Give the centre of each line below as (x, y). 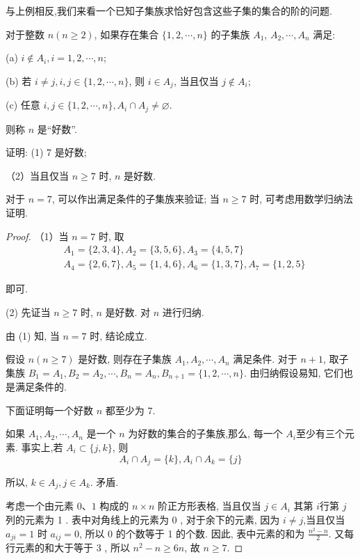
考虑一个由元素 (40, 506)
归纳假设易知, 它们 (301, 372)
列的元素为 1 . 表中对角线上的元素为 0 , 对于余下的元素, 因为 (143, 520)
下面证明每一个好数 (49, 410)
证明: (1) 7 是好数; (46, 152)
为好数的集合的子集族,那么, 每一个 (205, 433)
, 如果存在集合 (126, 34)
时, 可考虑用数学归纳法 (301, 199)
